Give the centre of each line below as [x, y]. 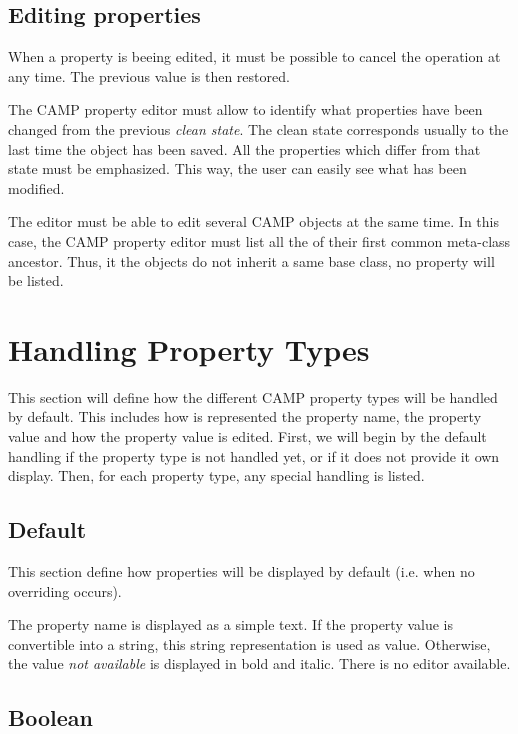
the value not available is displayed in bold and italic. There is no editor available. [259, 663]
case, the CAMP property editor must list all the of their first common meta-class [259, 240]
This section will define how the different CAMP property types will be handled [253, 396]
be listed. [36, 280]
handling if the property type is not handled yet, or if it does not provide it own [254, 455]
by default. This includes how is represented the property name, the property [245, 416]
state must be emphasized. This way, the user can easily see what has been [237, 168]
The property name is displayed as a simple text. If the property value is [231, 624]
